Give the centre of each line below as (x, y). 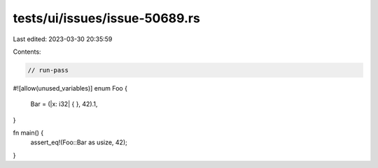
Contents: (27, 52)
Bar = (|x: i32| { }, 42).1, (64, 104)
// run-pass (48, 70)
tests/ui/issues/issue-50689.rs (107, 18)
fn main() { (28, 133)
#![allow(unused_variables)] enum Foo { (70, 88)
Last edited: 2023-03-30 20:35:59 (63, 39)
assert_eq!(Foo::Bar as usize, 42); (79, 142)
